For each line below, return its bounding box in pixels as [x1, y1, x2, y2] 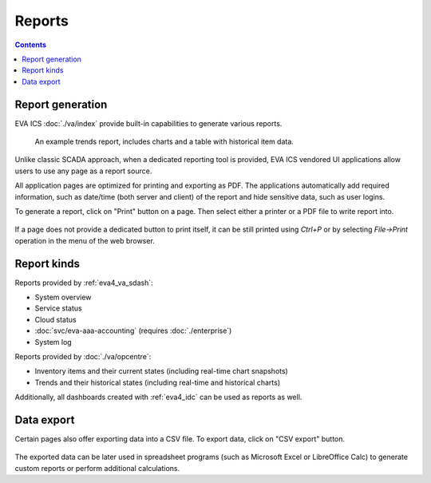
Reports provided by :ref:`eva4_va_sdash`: [14, 278, 153, 287]
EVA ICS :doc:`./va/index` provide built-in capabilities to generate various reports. [14, 118, 283, 128]
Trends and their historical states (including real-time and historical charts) [34, 378, 281, 387]
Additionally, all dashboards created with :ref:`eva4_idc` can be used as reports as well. [14, 392, 302, 402]
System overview [34, 292, 92, 303]
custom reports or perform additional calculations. [14, 463, 180, 473]
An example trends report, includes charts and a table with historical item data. [34, 137, 295, 147]
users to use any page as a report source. [14, 166, 152, 176]
